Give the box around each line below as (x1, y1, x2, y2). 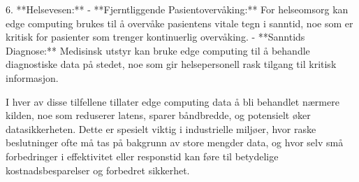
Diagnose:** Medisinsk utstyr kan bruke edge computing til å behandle (6, 43, 310, 57)
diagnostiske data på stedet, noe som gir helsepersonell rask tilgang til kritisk (6, 57, 337, 71)
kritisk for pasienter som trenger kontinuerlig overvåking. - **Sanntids (6, 29, 305, 44)
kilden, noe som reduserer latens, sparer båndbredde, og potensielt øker (6, 108, 311, 122)
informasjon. (6, 70, 59, 85)
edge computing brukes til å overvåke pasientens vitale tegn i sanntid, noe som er (6, 15, 353, 30)
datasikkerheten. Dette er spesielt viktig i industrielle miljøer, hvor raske (6, 121, 316, 136)
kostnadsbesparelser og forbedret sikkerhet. (6, 162, 190, 177)
